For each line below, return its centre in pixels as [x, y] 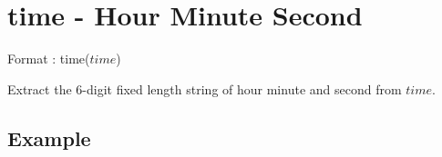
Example [49, 137]
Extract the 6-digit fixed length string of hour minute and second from [205, 88]
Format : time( [49, 59]
